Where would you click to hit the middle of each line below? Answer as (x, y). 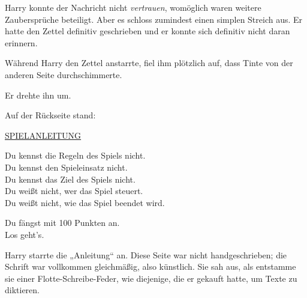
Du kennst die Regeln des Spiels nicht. (75, 155)
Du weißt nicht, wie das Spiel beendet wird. (85, 202)
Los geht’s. (25, 234)
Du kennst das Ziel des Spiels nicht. (70, 179)
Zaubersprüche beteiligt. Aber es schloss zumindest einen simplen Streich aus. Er (154, 19)
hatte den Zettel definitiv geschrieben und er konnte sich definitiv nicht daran (148, 31)
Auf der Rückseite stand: (50, 115)
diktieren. (22, 290)
